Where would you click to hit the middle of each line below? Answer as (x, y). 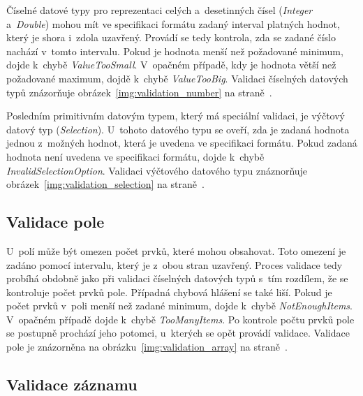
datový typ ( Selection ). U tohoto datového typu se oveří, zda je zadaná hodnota (178, 129)
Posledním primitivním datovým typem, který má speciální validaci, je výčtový (176, 116)
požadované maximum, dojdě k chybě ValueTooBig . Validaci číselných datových (177, 78)
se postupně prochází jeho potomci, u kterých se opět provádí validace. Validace (178, 333)
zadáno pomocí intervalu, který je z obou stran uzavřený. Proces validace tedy (175, 264)
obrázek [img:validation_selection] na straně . (105, 184)
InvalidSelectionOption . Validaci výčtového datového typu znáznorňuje (157, 170)
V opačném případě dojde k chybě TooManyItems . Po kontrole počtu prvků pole (180, 319)
